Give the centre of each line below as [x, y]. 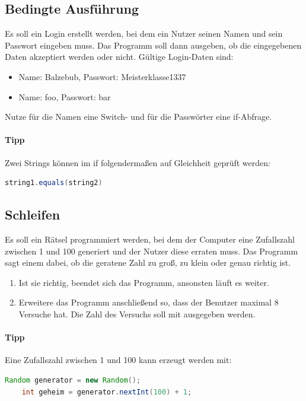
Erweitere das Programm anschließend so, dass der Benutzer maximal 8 [149, 302]
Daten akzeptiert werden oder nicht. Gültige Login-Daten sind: [119, 57]
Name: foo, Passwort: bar [65, 96]
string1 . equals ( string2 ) [54, 183]
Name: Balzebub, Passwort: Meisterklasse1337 [102, 76]
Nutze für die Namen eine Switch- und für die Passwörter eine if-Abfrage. [138, 117]
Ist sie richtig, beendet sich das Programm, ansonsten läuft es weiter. [144, 282]
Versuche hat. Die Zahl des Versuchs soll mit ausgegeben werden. [137, 314]
